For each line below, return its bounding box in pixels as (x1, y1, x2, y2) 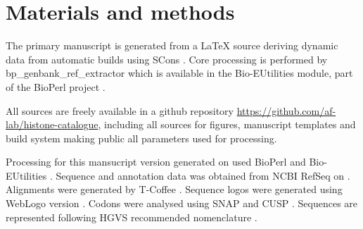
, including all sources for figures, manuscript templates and (98, 117, 356, 132)
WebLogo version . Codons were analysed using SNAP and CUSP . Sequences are (6, 196, 358, 211)
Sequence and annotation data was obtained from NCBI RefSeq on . (56, 168, 350, 182)
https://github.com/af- (236, 103, 336, 118)
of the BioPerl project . (6, 79, 106, 94)
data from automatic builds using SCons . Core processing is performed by (6, 51, 328, 66)
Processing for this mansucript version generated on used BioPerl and (6, 154, 306, 169)
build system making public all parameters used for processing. (6, 130, 277, 145)
